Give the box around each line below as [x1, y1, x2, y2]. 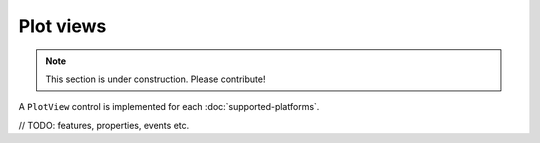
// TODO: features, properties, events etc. [18, 119, 190, 131]
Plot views [18, 15, 107, 37]
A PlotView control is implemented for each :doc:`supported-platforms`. [18, 101, 320, 113]
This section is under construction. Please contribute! [45, 73, 266, 85]
